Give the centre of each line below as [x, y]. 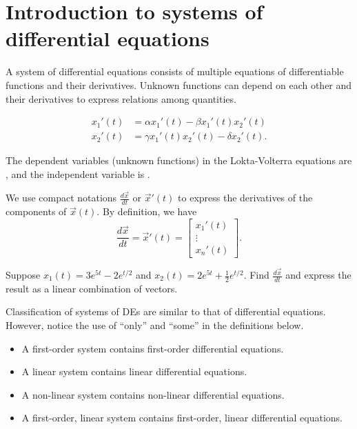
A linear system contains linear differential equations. [134, 371]
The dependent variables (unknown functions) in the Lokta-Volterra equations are [179, 160]
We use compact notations [61, 198]
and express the [318, 275]
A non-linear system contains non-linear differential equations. [153, 394]
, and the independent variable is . [78, 173]
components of [36, 211]
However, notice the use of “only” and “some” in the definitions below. [155, 325]
